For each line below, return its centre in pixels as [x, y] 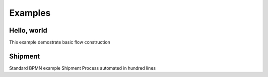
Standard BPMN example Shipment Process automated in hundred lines [82, 68]
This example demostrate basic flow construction [60, 42]
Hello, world [28, 30]
